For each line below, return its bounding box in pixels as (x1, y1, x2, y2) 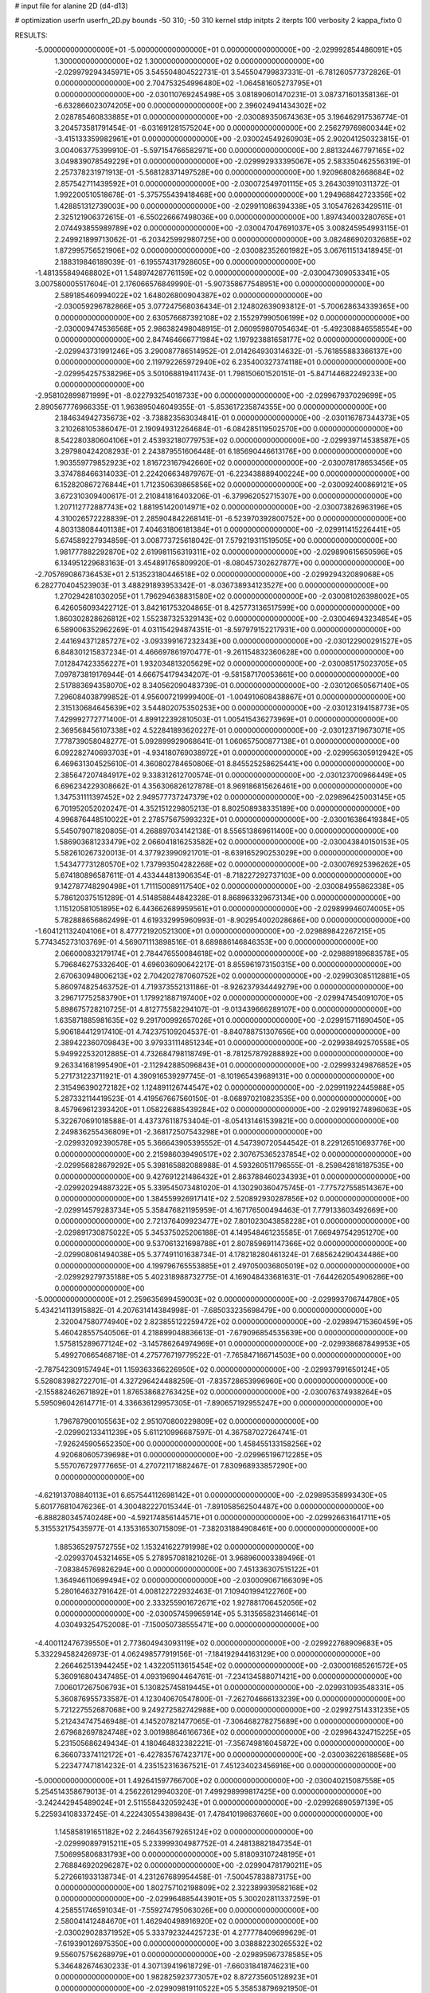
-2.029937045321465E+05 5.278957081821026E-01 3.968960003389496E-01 (54, 1553, 315, 1563)
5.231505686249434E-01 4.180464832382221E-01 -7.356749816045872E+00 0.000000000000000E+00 (54, 1739, 405, 1748)
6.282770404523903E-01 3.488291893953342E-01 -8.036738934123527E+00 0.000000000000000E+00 (34, 580, 389, 590)
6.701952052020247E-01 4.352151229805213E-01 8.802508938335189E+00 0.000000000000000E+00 (54, 804, 401, 813)
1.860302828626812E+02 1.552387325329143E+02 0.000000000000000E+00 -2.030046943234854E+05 (54, 614, 412, 623)
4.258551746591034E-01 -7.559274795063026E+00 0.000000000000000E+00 (54, 1905, 319, 1915)
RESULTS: (14, 30, 48, 40)
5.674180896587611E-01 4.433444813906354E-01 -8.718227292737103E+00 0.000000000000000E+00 (54, 871, 402, 880)
